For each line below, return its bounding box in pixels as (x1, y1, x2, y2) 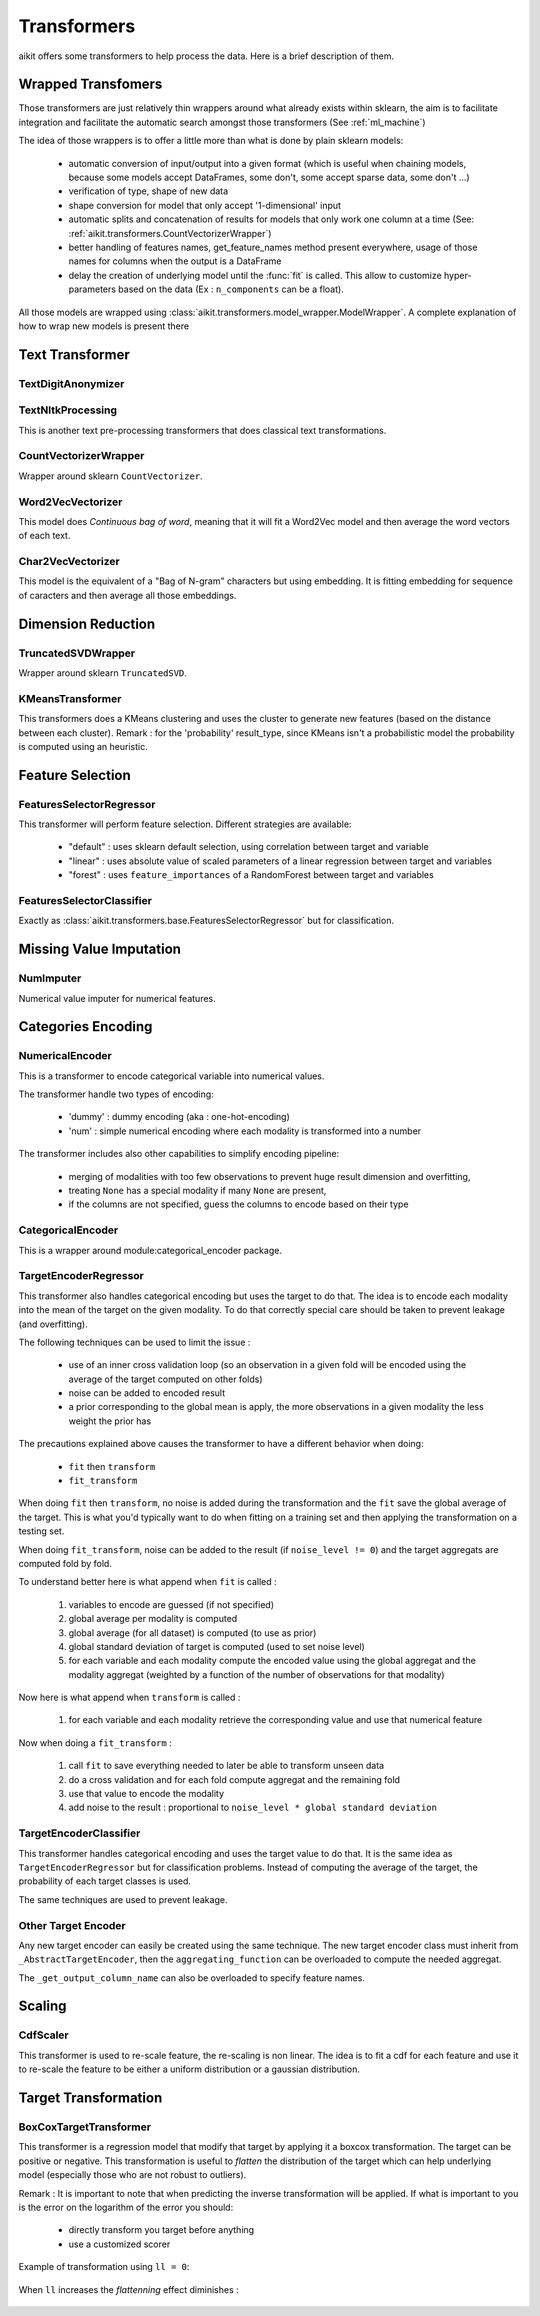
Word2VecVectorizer (18, 495, 123, 509)
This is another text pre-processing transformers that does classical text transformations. (18, 424, 387, 436)
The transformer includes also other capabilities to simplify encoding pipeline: (18, 1148, 340, 1160)
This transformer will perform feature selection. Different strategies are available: (18, 818, 352, 830)
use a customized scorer (68, 2238, 171, 2250)
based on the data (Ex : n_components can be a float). (118, 283, 344, 295)
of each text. (18, 530, 71, 542)
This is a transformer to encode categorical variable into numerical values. (18, 1070, 325, 1082)
